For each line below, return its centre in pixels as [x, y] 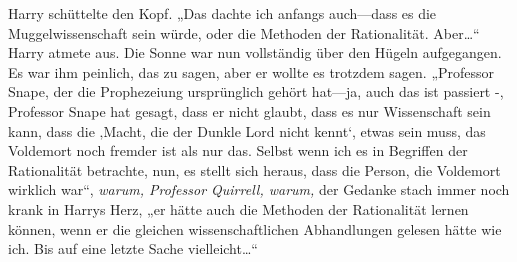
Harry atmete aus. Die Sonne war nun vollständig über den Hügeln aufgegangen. [255, 52]
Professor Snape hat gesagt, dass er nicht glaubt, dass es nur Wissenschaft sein [249, 110]
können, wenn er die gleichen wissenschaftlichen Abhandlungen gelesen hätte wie [255, 228]
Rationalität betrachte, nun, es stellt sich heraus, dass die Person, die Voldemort [254, 169]
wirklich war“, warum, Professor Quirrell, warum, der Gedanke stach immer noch [259, 189]
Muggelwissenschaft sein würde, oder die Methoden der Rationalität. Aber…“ [244, 32]
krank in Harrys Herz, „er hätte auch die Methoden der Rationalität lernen [238, 208]
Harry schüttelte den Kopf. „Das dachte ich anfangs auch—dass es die [222, 13]
